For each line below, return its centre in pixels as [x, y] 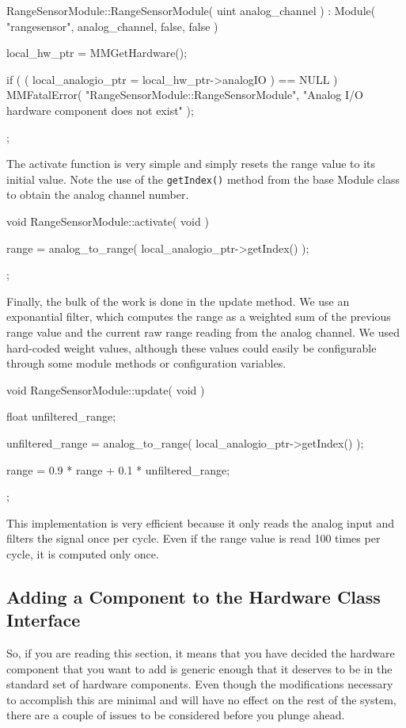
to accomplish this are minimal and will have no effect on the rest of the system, [201, 699]
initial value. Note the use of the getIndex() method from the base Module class [203, 179]
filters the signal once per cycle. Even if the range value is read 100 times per [194, 538]
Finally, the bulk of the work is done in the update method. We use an [178, 301]
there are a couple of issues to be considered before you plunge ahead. [176, 715]
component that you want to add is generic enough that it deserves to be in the [199, 668]
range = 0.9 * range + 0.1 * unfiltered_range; [118, 469]
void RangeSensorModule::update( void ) [106, 389]
